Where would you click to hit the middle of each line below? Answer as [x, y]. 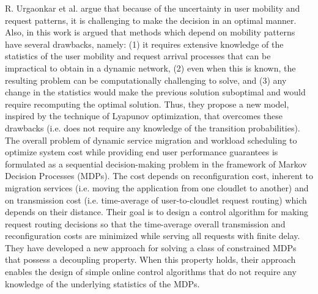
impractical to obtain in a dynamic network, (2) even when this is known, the [150, 68]
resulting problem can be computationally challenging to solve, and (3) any [146, 80]
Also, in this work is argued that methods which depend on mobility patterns [150, 32]
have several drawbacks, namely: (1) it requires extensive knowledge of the [144, 44]
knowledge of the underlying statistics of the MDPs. [102, 283]
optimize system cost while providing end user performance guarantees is [142, 152]
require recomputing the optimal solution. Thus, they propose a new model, [147, 104]
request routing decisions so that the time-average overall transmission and [145, 223]
